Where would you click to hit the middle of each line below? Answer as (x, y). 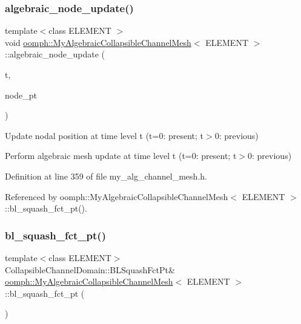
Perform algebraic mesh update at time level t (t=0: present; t (121, 156)
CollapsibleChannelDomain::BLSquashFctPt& (90, 269)
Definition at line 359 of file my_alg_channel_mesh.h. (106, 176)
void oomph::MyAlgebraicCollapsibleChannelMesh (98, 42)
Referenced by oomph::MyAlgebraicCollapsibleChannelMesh (117, 196)
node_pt (21, 95)
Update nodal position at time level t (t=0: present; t (104, 135)
